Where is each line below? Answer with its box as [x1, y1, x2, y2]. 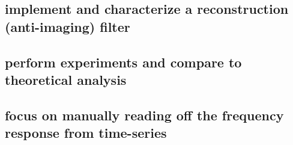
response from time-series [5, 123, 167, 142]
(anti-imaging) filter [5, 17, 130, 35]
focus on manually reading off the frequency [5, 105, 284, 124]
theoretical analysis [5, 70, 127, 88]
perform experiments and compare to [5, 52, 242, 71]
